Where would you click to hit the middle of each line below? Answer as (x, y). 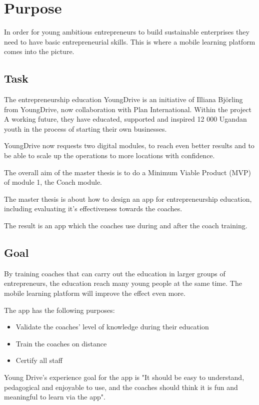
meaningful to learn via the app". (55, 397)
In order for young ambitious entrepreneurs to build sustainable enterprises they (127, 32)
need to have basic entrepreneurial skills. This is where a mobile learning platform (130, 41)
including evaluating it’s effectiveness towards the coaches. (93, 209)
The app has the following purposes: (59, 310)
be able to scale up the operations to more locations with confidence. (109, 155)
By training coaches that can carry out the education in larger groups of (115, 273)
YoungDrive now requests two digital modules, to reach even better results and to (129, 145)
